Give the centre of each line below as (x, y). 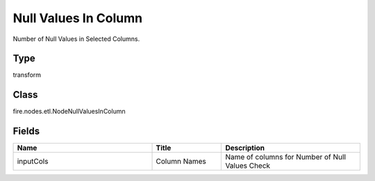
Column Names (181, 162)
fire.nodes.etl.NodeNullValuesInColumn (69, 112)
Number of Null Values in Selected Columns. (76, 39)
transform (27, 75)
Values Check (248, 166)
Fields (26, 131)
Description (245, 148)
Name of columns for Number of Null (286, 157)
